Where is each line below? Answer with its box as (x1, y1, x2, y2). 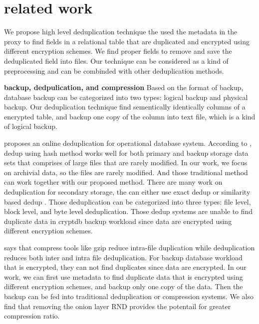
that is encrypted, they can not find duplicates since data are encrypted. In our (4, 262, 247, 272)
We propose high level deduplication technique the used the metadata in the (4, 26, 238, 37)
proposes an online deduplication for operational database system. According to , (4, 138, 252, 148)
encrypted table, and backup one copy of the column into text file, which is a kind (4, 111, 256, 121)
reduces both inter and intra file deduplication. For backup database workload (4, 252, 243, 262)
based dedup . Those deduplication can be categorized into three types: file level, (4, 196, 251, 207)
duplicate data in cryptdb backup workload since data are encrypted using (4, 216, 232, 226)
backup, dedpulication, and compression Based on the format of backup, (4, 82, 244, 93)
